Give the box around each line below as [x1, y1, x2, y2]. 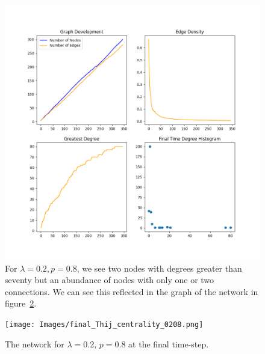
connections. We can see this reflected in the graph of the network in [5, 285, 258, 298]
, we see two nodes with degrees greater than [76, 261, 242, 274]
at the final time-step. [128, 337, 209, 350]
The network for [5, 337, 64, 350]
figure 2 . [5, 297, 37, 310]
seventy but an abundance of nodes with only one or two [5, 273, 214, 286]
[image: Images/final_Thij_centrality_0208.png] [5, 320, 204, 329]
